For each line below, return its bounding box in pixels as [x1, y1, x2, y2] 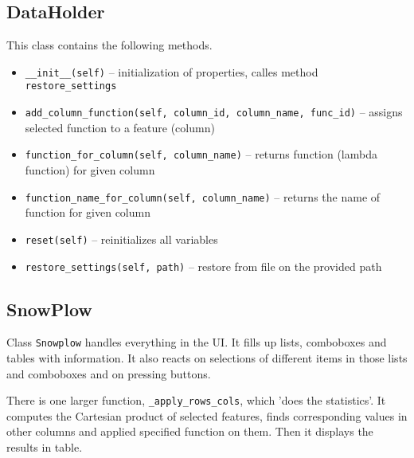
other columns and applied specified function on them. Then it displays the [6, 423, 373, 440]
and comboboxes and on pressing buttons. [6, 365, 211, 382]
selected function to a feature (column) [25, 119, 215, 135]
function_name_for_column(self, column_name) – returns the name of [25, 188, 381, 205]
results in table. [6, 439, 83, 456]
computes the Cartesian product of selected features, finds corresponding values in [6, 407, 408, 424]
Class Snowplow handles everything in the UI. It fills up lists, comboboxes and [6, 334, 387, 350]
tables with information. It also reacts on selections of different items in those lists [6, 350, 408, 366]
